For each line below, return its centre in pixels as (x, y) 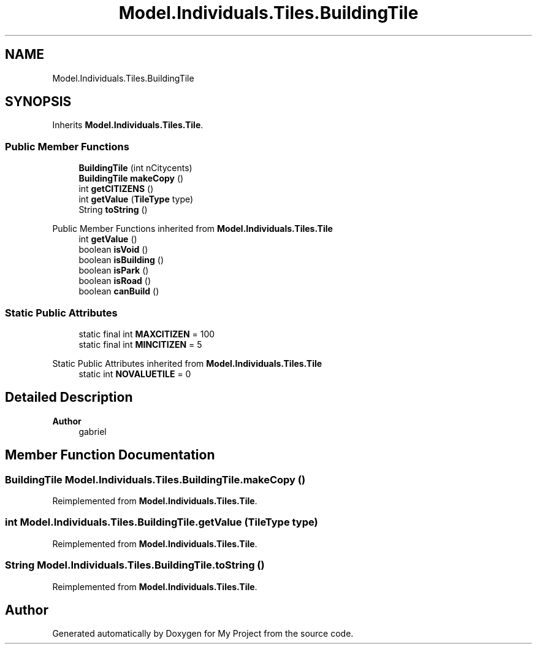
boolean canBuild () (119, 291)
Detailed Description (69, 397)
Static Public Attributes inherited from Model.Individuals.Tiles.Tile (187, 363)
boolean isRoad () (115, 281)
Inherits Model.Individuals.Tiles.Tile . (128, 125)
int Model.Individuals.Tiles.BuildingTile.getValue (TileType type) (162, 522)
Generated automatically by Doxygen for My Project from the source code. (203, 634)
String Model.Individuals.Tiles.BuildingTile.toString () (135, 565)
